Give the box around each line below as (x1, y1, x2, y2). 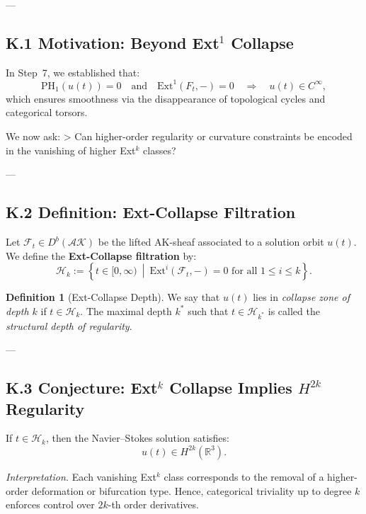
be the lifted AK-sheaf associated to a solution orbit (98, 234, 324, 249)
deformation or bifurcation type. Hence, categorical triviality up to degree (31, 483, 352, 498)
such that (188, 303, 229, 318)
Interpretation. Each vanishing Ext (6, 469, 156, 484)
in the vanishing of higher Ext (6, 142, 136, 157)
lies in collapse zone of (253, 290, 350, 304)
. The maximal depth (80, 303, 172, 318)
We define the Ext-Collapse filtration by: (6, 248, 197, 263)
